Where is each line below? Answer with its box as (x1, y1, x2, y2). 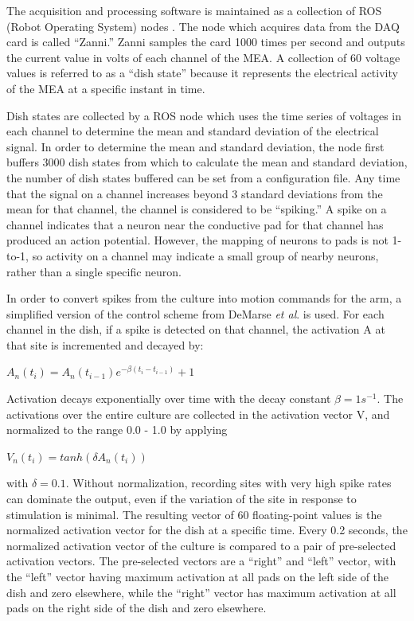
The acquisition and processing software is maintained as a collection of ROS (6, 2, 382, 18)
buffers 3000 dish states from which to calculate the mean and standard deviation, (6, 154, 408, 170)
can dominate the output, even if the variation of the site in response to (6, 490, 357, 507)
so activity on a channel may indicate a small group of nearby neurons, (32, 247, 379, 264)
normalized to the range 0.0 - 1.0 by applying (6, 421, 228, 438)
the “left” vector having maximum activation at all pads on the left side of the (6, 568, 389, 584)
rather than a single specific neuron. (6, 263, 182, 279)
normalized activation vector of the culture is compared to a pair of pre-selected (6, 537, 396, 553)
